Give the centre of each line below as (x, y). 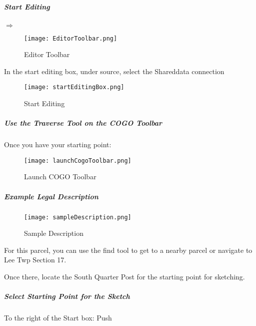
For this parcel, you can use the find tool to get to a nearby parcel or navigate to (128, 250)
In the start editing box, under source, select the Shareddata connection (114, 71)
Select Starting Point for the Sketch (67, 296)
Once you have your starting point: (58, 144)
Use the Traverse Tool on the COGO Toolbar (83, 123)
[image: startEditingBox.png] (74, 87)
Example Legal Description (51, 196)
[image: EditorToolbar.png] (71, 38)
